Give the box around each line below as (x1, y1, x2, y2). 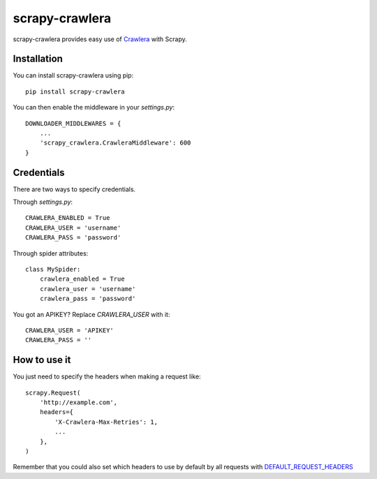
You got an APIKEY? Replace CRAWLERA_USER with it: (13, 310, 170, 318)
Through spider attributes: (13, 249, 89, 258)
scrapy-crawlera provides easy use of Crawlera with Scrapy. (13, 35, 188, 43)
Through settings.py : (13, 198, 73, 206)
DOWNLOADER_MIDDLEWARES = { (25, 119, 121, 127)
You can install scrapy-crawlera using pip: (13, 71, 134, 80)
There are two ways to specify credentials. (13, 185, 136, 193)
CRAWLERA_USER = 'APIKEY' (25, 327, 114, 334)
